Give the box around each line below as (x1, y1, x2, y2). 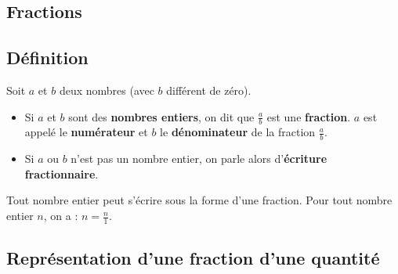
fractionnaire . (24, 165, 99, 182)
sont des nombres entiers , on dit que (68, 108, 255, 124)
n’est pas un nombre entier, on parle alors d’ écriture (71, 150, 327, 167)
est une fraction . (266, 108, 351, 124)
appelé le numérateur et (24, 124, 148, 140)
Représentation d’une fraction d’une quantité (6, 246, 380, 270)
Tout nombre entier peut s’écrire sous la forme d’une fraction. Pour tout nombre (6, 192, 393, 208)
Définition (6, 45, 89, 70)
